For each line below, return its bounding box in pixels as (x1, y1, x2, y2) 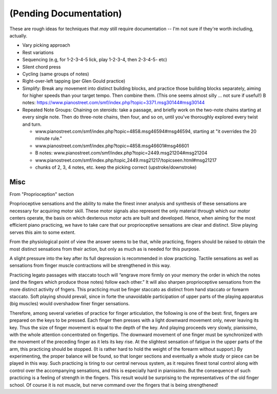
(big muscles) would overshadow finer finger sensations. (9, 301, 130, 307)
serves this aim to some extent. (9, 229, 76, 235)
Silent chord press (22, 64, 61, 70)
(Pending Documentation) (9, 8, 123, 19)
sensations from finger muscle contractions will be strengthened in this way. (9, 262, 171, 269)
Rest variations (22, 49, 54, 55)
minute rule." (35, 135, 63, 142)
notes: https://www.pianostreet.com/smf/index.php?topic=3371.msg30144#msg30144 (22, 100, 205, 106)
